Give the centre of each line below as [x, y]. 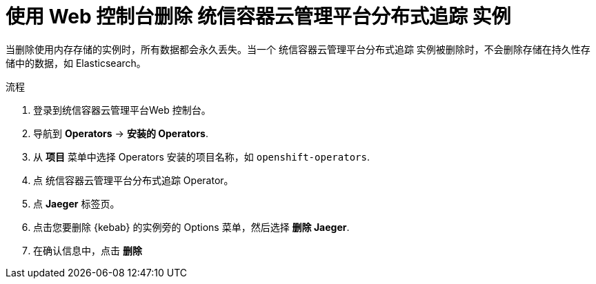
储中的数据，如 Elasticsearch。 [76, 63]
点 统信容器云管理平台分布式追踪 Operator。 [133, 180]
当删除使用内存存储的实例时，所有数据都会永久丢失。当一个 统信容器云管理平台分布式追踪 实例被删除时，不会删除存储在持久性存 [298, 49]
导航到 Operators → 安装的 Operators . [121, 133]
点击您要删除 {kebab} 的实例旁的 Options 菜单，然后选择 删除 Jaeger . [191, 227]
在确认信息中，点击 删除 [88, 250]
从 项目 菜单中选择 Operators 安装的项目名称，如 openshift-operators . [201, 156]
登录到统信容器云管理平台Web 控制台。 [122, 110]
